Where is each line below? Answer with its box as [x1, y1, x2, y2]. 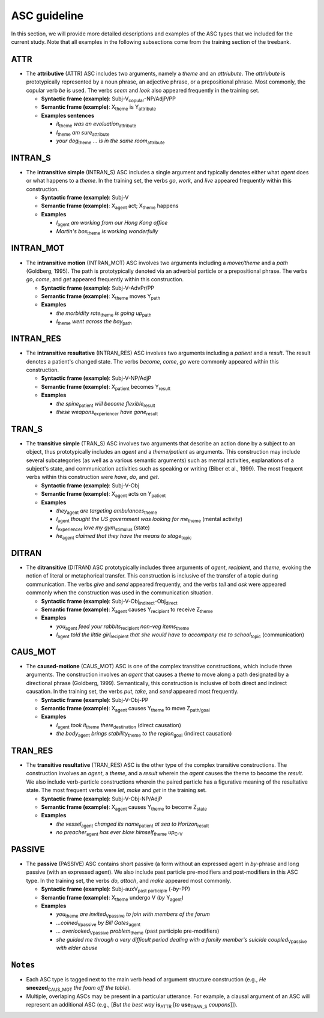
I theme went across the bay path [56, 318, 132, 327]
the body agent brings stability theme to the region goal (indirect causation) [56, 730, 232, 739]
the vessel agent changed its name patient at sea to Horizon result [56, 820, 209, 829]
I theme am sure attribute [56, 129, 110, 138]
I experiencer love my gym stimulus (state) [56, 523, 150, 532]
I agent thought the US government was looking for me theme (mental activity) [56, 516, 243, 524]
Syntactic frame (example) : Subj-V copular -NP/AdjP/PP [41, 95, 176, 103]
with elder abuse [56, 944, 98, 951]
